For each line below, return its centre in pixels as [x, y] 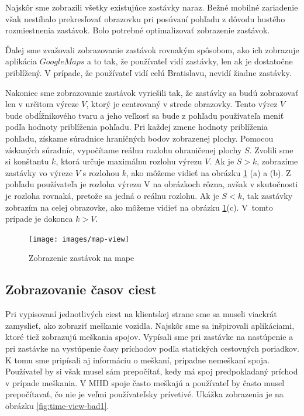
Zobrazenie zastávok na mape [82, 258]
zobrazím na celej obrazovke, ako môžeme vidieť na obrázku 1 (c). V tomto [139, 207]
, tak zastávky [267, 195]
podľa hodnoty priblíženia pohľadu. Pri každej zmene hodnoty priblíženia [137, 127]
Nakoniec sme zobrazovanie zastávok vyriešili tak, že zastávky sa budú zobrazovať [152, 92]
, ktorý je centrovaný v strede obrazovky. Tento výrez [182, 104]
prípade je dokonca [39, 219]
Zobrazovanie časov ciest [81, 289]
